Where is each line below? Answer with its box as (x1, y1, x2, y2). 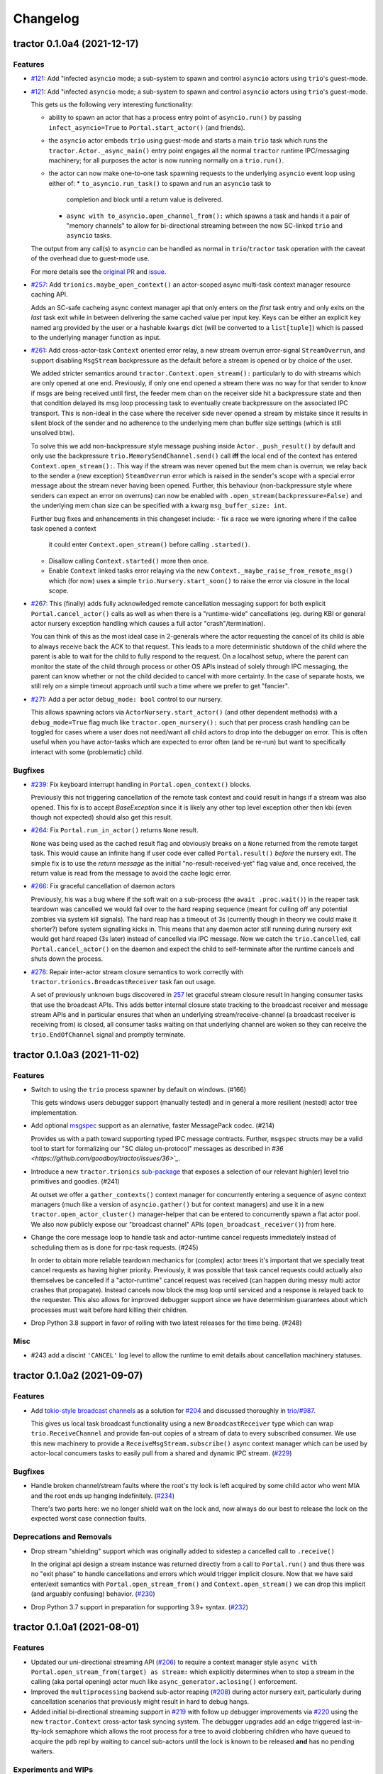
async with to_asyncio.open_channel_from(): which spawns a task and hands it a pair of (66, 211, 350, 220)
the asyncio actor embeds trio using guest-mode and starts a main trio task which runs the (48, 136, 328, 145)
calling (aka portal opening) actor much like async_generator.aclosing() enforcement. (30, 1677, 298, 1686)
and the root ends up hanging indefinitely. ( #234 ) (30, 1491, 175, 1500)
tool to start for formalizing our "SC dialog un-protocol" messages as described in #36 (30, 1144, 284, 1152)
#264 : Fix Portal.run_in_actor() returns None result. (30, 826, 199, 834)
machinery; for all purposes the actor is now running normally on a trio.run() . (48, 156, 284, 165)
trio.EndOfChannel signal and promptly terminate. (30, 1030, 186, 1039)
